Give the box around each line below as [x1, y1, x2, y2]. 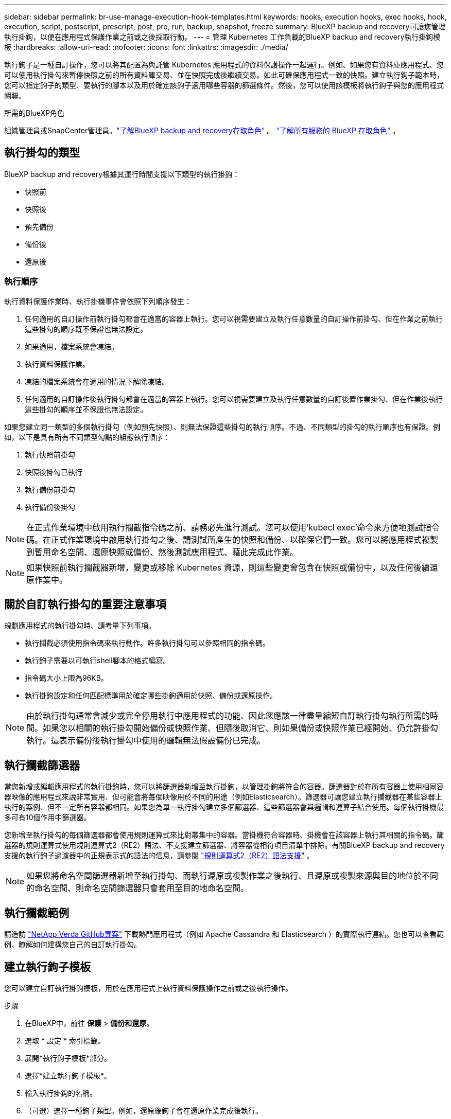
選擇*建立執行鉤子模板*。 [25, 1071, 112, 1080]
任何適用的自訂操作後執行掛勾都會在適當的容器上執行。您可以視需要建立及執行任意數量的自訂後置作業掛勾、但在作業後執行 [25, 394, 443, 403]
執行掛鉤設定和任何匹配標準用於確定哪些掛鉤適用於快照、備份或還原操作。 [25, 691, 277, 700]
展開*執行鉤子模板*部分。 [25, 1053, 112, 1062]
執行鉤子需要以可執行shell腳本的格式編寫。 [25, 656, 170, 665]
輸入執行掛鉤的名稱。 [25, 1088, 97, 1097]
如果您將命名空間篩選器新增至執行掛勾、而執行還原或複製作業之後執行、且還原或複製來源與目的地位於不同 [26, 871, 439, 881]
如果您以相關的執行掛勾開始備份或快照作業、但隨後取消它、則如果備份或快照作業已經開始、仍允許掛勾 [43, 723, 439, 734]
